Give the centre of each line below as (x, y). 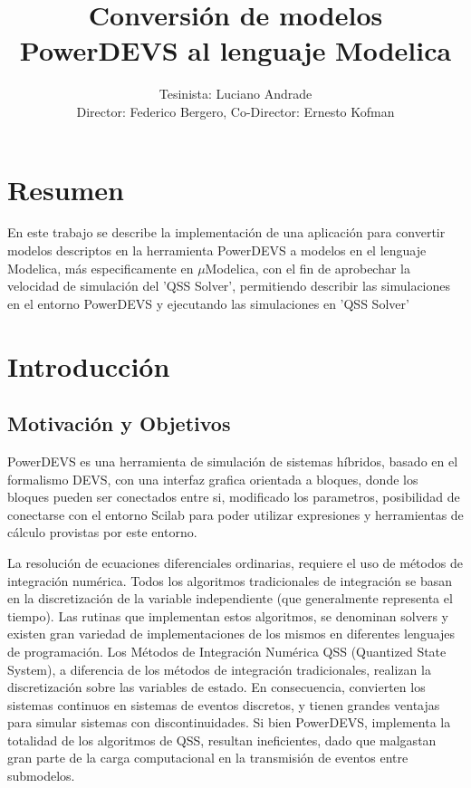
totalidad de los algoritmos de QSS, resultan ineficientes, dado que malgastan (222, 740)
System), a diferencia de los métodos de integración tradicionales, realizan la (219, 669)
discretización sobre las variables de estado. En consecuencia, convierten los (216, 687)
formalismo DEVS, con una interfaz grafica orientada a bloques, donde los (213, 479)
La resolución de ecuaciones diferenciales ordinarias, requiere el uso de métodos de (235, 562)
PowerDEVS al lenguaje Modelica (235, 50)
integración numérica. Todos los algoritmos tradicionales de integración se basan (230, 580)
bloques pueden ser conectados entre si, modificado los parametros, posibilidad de (234, 497)
